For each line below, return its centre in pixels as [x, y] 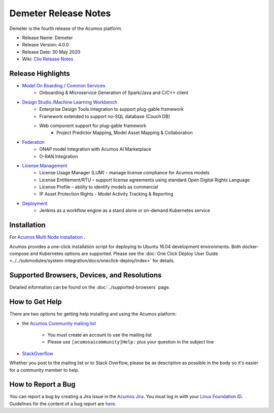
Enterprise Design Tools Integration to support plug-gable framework [111, 109]
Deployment [35, 203]
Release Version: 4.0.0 [46, 45]
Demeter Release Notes [60, 13]
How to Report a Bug [42, 384]
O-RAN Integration [59, 156]
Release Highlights [40, 73]
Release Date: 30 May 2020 [51, 52]
